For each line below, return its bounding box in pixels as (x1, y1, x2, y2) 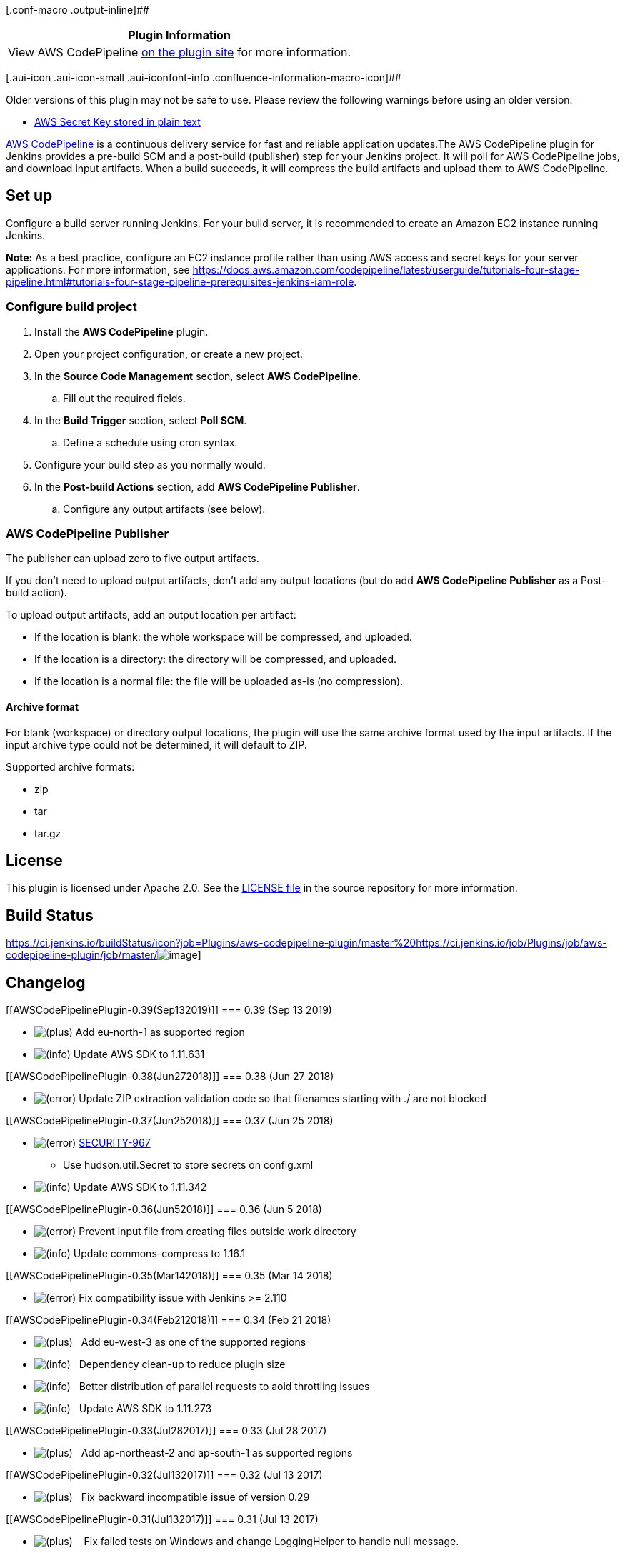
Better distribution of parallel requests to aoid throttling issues (79, 1380, 370, 1393)
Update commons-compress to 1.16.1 (73, 1247, 246, 1260)
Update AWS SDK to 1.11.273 (79, 1402, 212, 1415)
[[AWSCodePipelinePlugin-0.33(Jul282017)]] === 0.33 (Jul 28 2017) (6, 1424, 327, 1437)
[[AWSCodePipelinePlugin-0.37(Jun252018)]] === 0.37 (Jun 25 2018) (6, 1114, 334, 1127)
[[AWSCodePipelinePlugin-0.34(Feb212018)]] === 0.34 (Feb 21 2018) (6, 1314, 331, 1327)
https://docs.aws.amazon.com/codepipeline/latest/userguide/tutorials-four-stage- (192, 263, 580, 276)
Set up (6, 186, 53, 205)
